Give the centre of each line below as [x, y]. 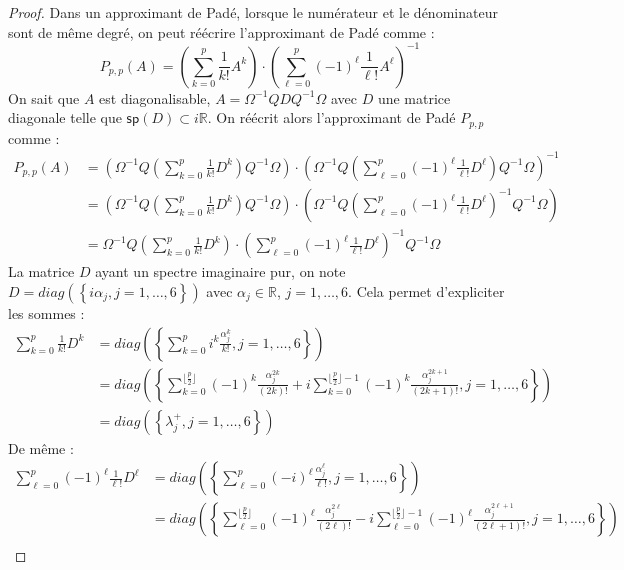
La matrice [41, 271]
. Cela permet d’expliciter [426, 291]
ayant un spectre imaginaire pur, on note [220, 271]
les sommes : [46, 313]
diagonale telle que [65, 117]
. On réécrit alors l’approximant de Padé [331, 117]
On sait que [44, 97]
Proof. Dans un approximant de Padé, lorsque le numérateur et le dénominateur [253, 12]
